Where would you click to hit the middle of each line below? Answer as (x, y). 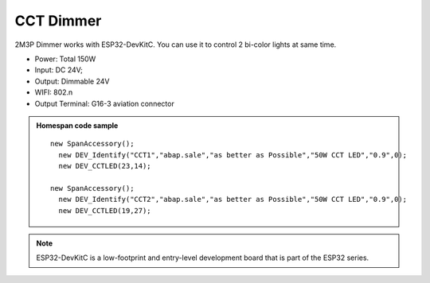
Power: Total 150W (65, 59)
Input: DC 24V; (59, 70)
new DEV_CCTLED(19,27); (105, 210)
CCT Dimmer (58, 21)
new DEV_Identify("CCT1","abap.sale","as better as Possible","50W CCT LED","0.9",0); (233, 155)
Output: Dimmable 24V (72, 81)
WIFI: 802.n (54, 92)
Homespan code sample (77, 125)
